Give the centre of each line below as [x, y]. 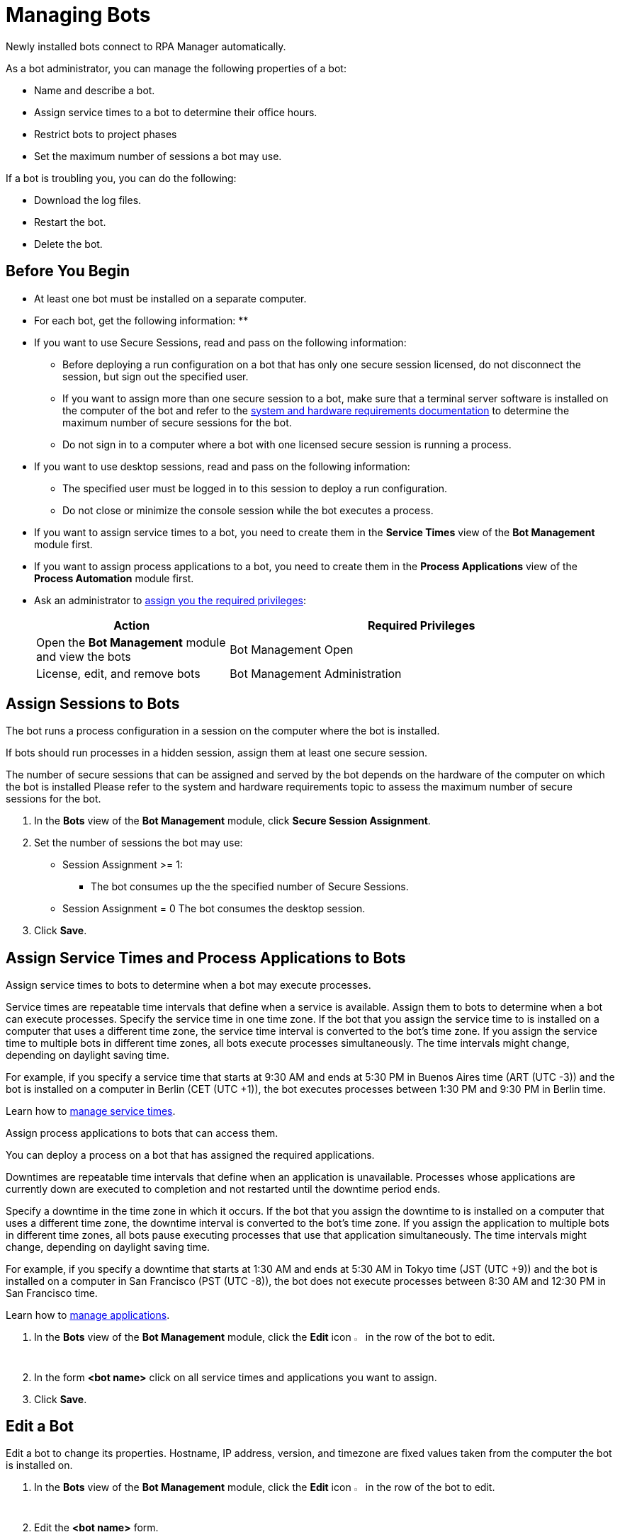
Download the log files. [88, 200]
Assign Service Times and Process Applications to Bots [206, 958]
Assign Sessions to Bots [93, 704]
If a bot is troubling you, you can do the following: [121, 178]
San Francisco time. [52, 1293]
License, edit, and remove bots [118, 673]
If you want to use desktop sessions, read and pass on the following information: [222, 466]
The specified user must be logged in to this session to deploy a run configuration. [255, 488]
